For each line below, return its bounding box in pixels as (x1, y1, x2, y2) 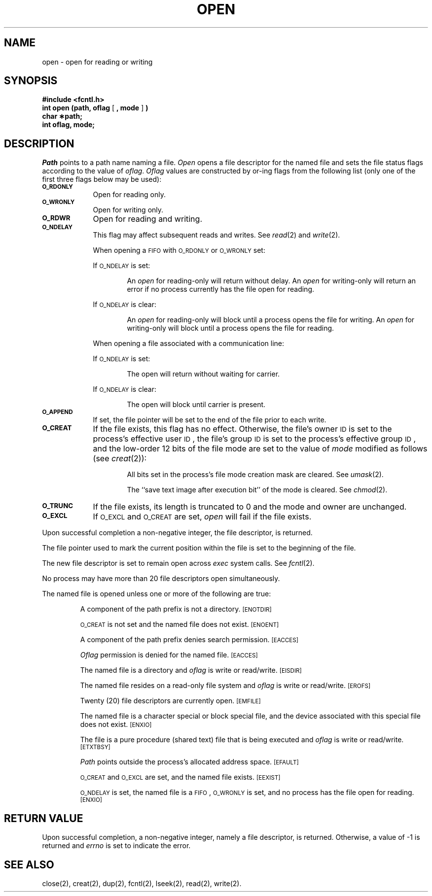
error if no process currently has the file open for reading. (127, 285, 315, 294)
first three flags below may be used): (42, 175, 162, 184)
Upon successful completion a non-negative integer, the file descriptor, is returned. (42, 528, 313, 537)
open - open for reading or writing (42, 57, 153, 66)
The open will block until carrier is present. (127, 400, 266, 409)
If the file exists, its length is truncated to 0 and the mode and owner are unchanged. (93, 502, 407, 512)
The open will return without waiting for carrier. (127, 370, 280, 379)
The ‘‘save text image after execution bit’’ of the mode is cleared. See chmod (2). (127, 485, 388, 494)
